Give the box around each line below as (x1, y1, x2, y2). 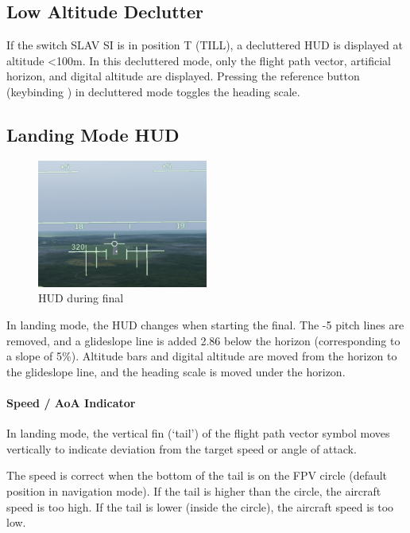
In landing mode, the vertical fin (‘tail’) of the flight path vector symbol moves (6, 425, 390, 442)
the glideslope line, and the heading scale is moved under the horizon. (6, 363, 346, 379)
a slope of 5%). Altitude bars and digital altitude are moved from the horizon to (6, 348, 397, 364)
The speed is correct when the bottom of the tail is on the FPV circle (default (6, 467, 388, 484)
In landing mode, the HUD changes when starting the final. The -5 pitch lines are (6, 316, 404, 333)
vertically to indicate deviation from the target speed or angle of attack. (6, 440, 357, 457)
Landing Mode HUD (6, 122, 180, 146)
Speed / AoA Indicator (6, 394, 136, 410)
